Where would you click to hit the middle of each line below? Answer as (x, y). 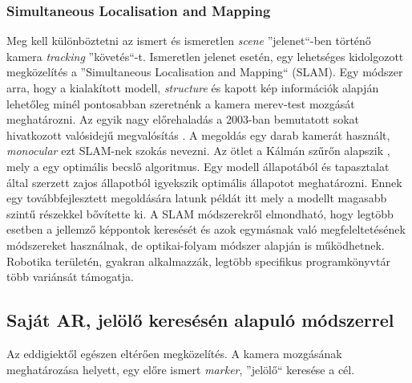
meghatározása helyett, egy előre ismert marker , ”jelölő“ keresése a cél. (181, 369)
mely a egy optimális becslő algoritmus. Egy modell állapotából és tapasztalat (198, 166)
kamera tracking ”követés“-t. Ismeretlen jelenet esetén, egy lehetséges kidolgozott (205, 56)
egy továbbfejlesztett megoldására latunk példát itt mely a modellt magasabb (197, 198)
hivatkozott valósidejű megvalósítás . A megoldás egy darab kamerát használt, (198, 134)
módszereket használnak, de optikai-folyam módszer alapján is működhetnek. (196, 244)
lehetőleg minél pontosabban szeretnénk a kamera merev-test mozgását (181, 103)
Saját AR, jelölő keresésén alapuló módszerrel (200, 320)
